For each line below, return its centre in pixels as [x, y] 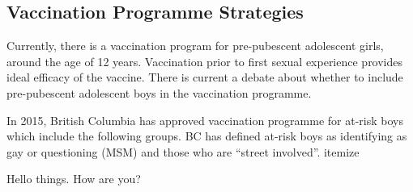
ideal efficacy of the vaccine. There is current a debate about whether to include [205, 77]
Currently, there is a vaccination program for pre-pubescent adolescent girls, [195, 46]
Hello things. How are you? [74, 179]
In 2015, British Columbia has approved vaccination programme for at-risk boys [205, 120]
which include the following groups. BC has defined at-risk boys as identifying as [207, 136]
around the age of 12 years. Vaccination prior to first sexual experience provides [205, 61]
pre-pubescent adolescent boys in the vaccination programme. [159, 92]
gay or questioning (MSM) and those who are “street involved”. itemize [183, 151]
